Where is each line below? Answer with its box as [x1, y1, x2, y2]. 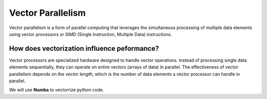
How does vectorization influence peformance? [9, 44, 159, 53]
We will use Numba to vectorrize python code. [9, 87, 104, 93]
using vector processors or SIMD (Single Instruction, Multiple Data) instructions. [9, 31, 172, 37]
